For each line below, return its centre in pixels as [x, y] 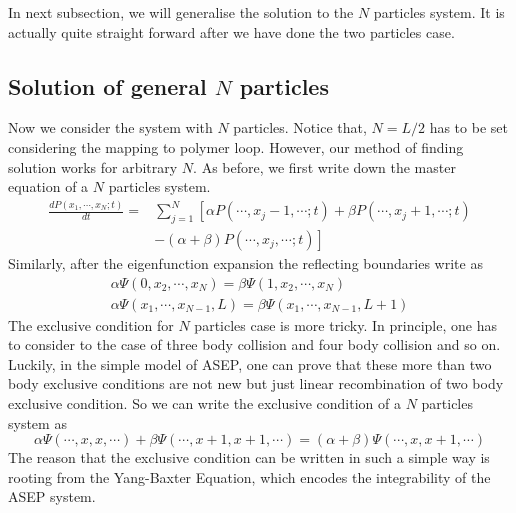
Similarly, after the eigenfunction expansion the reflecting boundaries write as [245, 262]
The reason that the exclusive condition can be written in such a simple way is [249, 457]
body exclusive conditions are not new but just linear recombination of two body [256, 383]
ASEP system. [52, 496]
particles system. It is [439, 12]
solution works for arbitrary [93, 166]
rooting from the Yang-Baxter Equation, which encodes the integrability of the [249, 476]
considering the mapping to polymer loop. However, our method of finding [236, 146]
